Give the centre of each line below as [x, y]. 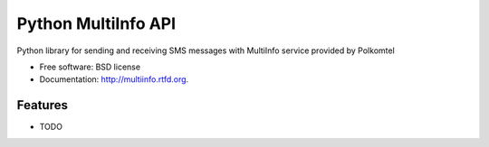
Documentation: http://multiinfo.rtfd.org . [114, 79]
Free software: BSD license [90, 67]
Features [42, 105]
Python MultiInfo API [96, 23]
